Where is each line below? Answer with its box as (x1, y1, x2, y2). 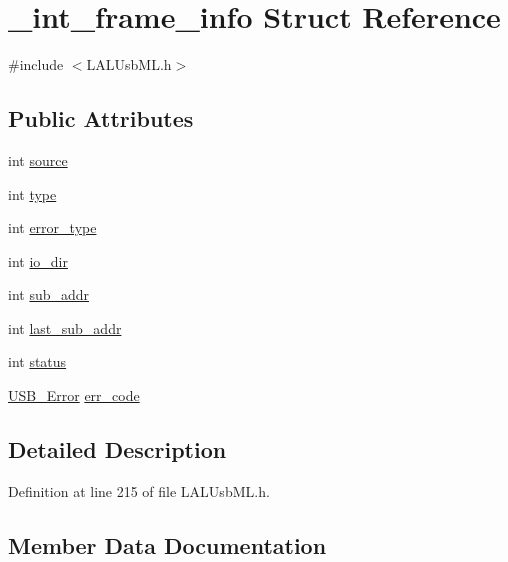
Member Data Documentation (8, 529, 327, 560)
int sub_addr (8, 284, 90, 305)
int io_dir (8, 250, 68, 271)
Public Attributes (8, 103, 194, 134)
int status (8, 351, 67, 372)
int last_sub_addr (8, 317, 122, 338)
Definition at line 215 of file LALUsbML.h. (8, 480, 270, 501)
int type (8, 183, 57, 204)
